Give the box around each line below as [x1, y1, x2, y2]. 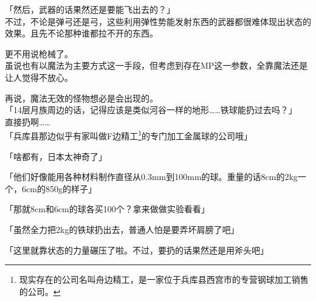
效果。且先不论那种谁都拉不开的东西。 [5, 27, 158, 40]
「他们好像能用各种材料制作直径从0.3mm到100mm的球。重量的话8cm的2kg [5, 170, 298, 183]
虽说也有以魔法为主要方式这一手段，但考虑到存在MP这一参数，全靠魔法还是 [5, 59, 308, 72]
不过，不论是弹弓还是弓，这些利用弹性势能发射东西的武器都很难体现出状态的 [5, 15, 311, 27]
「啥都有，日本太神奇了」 [5, 150, 107, 162]
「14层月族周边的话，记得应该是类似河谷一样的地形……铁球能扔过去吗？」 [5, 103, 297, 116]
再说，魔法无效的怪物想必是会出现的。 [5, 91, 158, 104]
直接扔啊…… [5, 115, 50, 128]
